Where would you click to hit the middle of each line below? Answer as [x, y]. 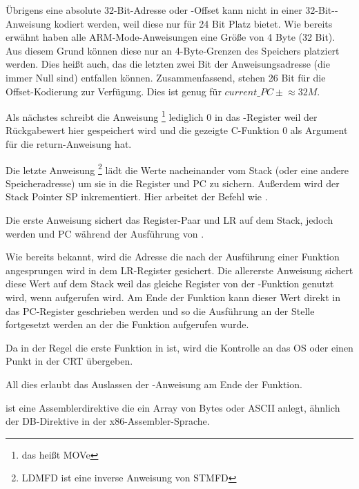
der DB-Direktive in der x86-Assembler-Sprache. [108, 421]
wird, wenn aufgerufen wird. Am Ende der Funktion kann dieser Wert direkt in [173, 297]
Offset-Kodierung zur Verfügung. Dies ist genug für [114, 91]
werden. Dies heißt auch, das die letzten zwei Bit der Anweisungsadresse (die [168, 64]
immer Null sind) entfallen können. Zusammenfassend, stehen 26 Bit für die [166, 77]
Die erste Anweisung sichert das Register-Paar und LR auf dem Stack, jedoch [169, 220]
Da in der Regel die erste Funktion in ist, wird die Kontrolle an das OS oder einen [179, 347]
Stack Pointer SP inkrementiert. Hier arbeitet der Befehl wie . [137, 196]
